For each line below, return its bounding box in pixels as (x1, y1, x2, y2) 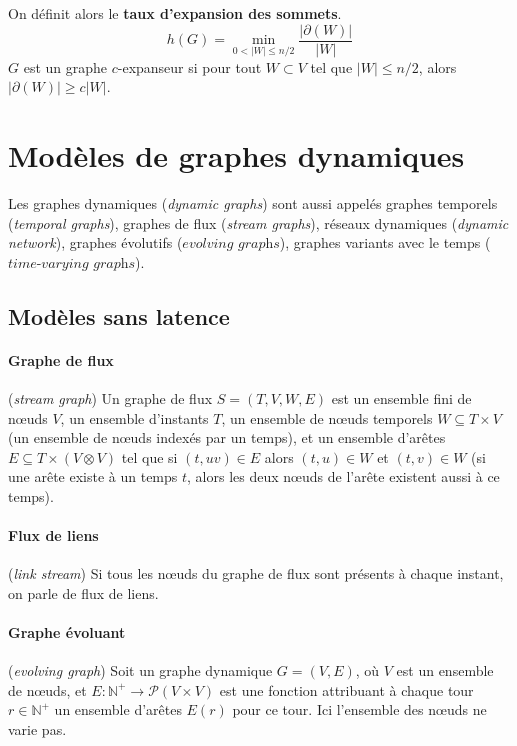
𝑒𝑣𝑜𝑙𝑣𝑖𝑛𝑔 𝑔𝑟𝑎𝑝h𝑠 (182, 237, 280, 252)
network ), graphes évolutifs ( (8, 232, 183, 253)
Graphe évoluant (8, 622, 126, 643)
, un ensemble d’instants (60, 407, 209, 428)
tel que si (121, 446, 178, 467)
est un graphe (23, 56, 108, 77)
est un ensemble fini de (331, 387, 472, 408)
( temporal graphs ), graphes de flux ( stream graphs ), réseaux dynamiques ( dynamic (8, 212, 509, 233)
